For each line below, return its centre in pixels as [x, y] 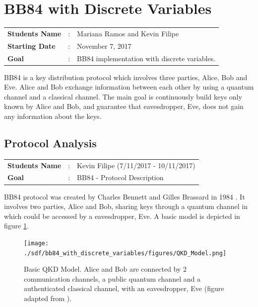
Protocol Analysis [50, 143]
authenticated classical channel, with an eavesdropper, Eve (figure [124, 288]
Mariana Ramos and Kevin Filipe [128, 33]
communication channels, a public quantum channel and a [112, 278]
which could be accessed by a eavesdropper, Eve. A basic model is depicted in [122, 216]
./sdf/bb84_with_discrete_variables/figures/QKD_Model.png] [125, 253]
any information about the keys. [53, 116]
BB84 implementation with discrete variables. [146, 58]
